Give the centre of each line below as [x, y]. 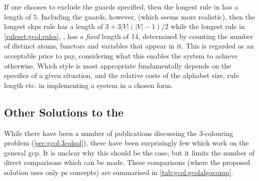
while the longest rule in [208, 26]
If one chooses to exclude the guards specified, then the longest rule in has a [121, 6]
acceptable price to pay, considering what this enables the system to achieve [121, 55]
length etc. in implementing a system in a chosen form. [89, 85]
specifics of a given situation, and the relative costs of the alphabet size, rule [121, 75]
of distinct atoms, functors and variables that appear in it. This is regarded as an [129, 46]
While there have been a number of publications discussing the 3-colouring [119, 133]
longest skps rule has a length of [54, 26]
